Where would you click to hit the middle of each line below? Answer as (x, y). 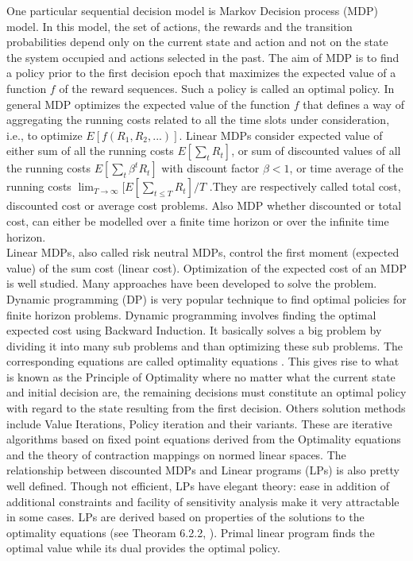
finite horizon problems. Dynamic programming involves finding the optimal (191, 314)
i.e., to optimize (44, 135)
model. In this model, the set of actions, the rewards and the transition (179, 26)
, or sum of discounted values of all (316, 151)
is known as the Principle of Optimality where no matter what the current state (201, 376)
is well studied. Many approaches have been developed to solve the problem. (192, 283)
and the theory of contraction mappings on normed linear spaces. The (176, 454)
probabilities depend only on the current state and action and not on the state (197, 42)
